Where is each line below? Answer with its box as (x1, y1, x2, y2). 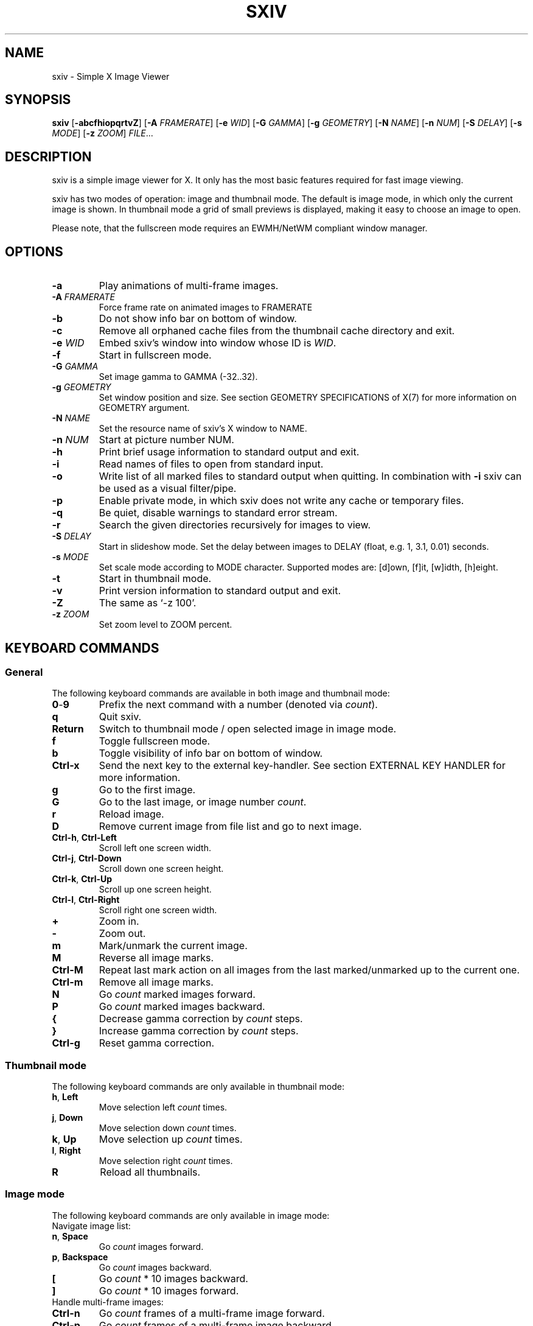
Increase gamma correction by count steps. (99, 1025, 299, 1037)
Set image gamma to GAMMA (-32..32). (99, 371, 258, 382)
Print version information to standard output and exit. (99, 584, 341, 597)
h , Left (52, 1092, 78, 1103)
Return (52, 723, 84, 735)
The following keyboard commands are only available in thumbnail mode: (52, 1081, 344, 1092)
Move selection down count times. (99, 1123, 237, 1134)
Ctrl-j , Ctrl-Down (52, 853, 122, 864)
